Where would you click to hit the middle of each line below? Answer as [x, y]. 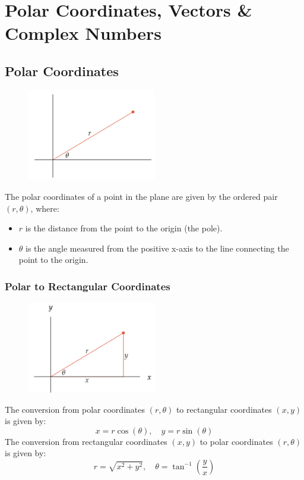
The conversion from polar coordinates [75, 409]
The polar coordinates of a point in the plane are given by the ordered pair [141, 197]
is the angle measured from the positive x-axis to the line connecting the [157, 248]
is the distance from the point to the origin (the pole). [124, 228]
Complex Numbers [83, 33]
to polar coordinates [236, 441]
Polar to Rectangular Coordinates [88, 286]
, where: [45, 208]
